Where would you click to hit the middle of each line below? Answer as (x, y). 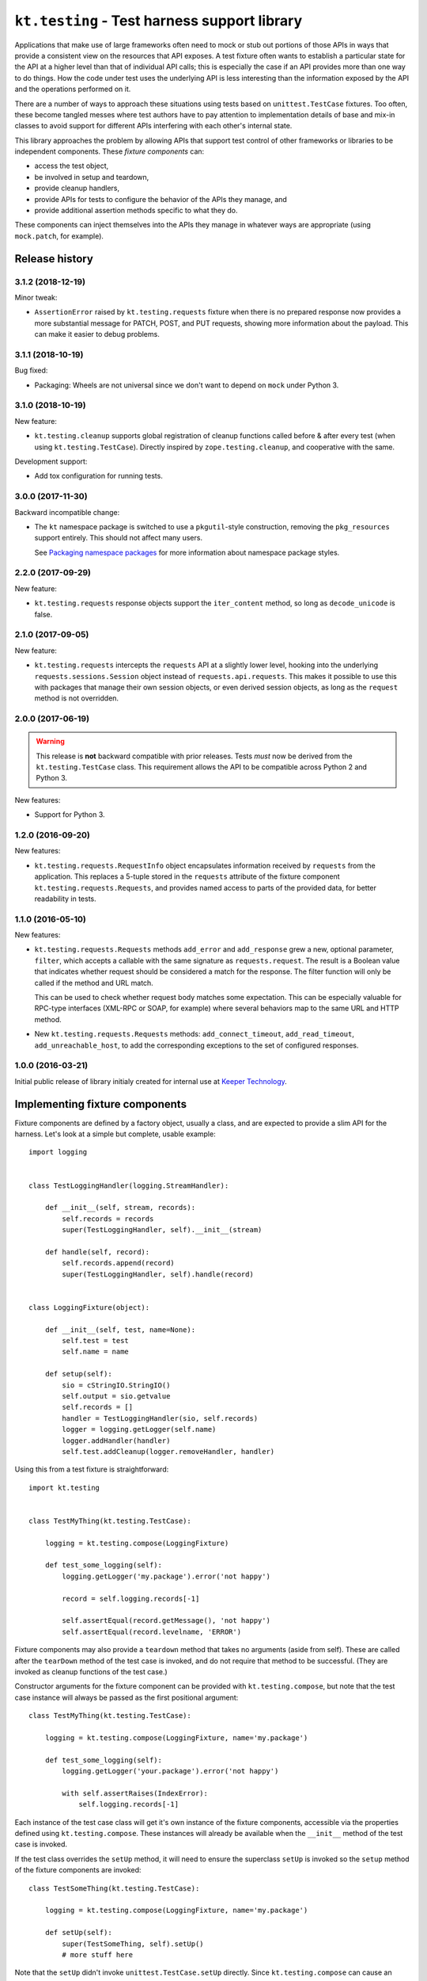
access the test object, (72, 166)
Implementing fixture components (101, 1104)
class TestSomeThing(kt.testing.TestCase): (114, 1888)
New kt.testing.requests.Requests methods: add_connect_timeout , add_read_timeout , (195, 1034)
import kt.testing (64, 1487)
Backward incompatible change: (67, 512)
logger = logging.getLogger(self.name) (139, 1429)
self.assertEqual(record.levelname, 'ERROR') (151, 1632)
